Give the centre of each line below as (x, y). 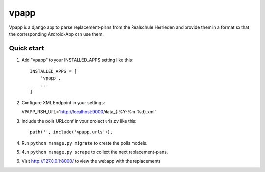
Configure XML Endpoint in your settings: (63, 102)
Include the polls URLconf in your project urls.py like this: (79, 121)
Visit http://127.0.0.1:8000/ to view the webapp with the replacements (91, 161)
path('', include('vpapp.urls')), (71, 132)
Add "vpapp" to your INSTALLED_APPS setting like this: (77, 60)
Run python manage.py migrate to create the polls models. (84, 143)
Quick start (26, 48)
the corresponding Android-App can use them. (56, 34)
